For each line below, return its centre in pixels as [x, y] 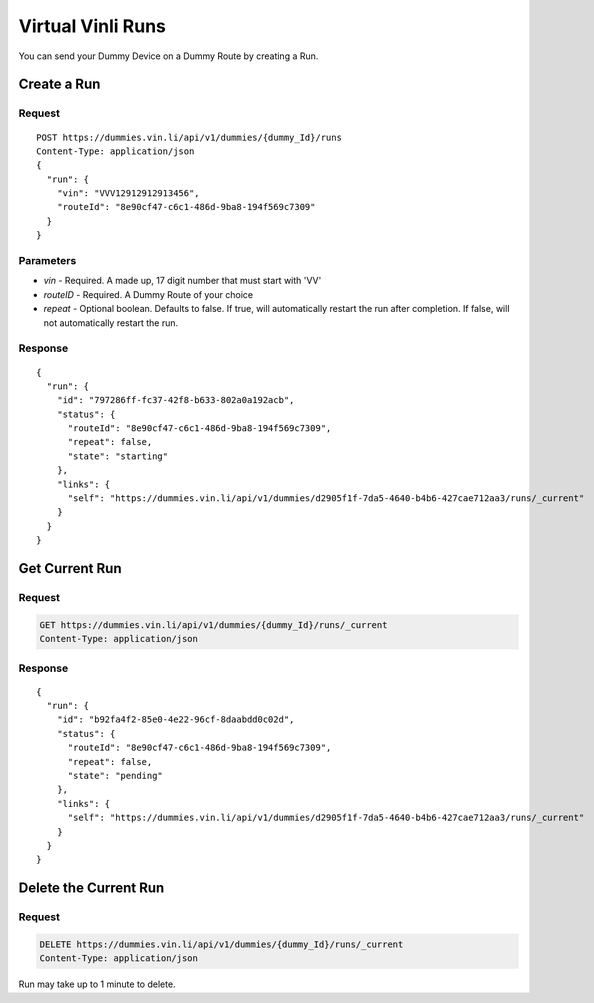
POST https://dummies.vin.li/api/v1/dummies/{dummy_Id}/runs [189, 137]
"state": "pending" [115, 776]
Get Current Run [70, 568]
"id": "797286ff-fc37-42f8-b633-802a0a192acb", [175, 400]
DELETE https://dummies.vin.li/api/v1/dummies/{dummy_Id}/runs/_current [221, 944]
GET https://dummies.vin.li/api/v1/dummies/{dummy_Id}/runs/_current [213, 624]
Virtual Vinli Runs [92, 26]
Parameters [47, 261]
